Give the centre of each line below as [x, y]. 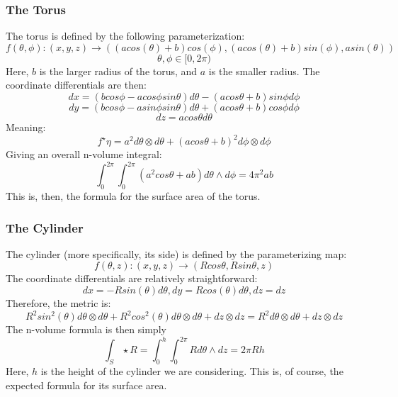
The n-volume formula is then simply [86, 329]
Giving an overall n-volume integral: [84, 154]
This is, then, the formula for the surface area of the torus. [133, 195]
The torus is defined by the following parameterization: [125, 36]
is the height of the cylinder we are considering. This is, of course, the [192, 370]
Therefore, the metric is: [58, 302]
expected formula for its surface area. [86, 385]
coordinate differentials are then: [76, 85]
